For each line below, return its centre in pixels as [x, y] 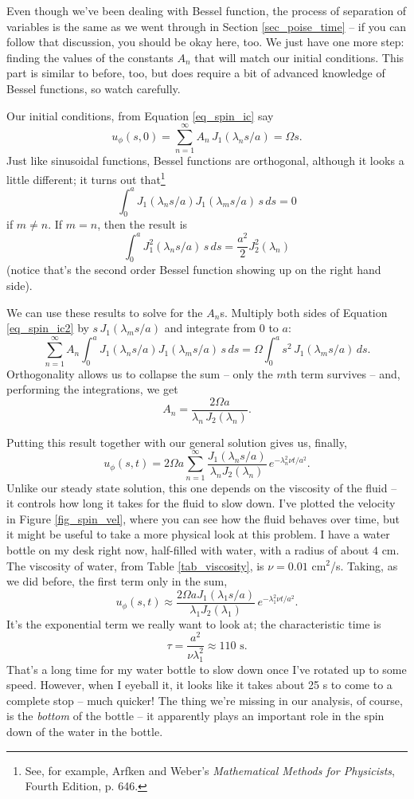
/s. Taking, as [364, 565]
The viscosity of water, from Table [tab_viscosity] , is [135, 565]
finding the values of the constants [90, 57]
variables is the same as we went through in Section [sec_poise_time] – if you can [207, 26]
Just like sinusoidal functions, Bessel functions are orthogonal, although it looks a [205, 161]
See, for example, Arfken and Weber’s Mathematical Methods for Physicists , [210, 770]
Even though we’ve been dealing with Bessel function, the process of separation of [207, 10]
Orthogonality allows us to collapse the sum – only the [140, 373]
